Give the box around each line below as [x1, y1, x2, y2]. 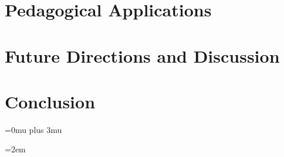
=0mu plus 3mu [5, 123, 62, 135]
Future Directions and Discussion [5, 43, 280, 67]
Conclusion [5, 89, 96, 113]
